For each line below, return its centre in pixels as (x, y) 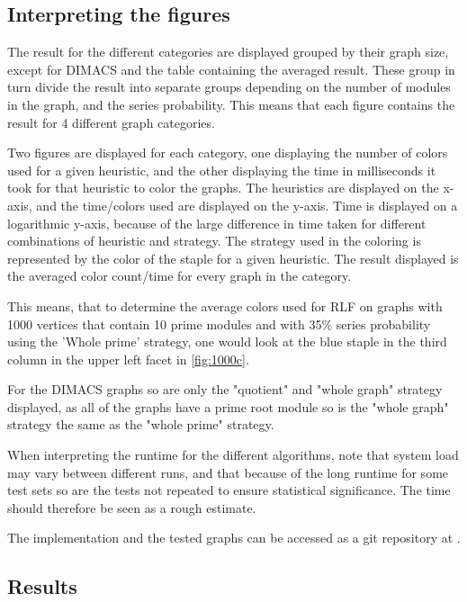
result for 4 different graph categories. (111, 122)
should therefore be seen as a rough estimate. (132, 507)
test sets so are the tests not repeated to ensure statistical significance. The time (229, 490)
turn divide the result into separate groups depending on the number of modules (229, 87)
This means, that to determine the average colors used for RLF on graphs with (225, 305)
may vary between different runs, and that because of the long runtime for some (228, 472)
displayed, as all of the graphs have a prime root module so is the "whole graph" (228, 406)
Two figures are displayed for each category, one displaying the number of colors (228, 153)
